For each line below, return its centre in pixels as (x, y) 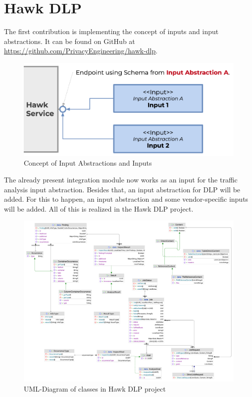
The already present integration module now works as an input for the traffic (121, 180)
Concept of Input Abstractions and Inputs (88, 163)
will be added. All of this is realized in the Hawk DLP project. (99, 208)
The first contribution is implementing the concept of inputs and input (111, 31)
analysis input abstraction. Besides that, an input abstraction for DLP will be (122, 189)
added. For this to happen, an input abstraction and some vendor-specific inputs (126, 199)
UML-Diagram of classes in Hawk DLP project (95, 388)
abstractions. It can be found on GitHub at (70, 41)
